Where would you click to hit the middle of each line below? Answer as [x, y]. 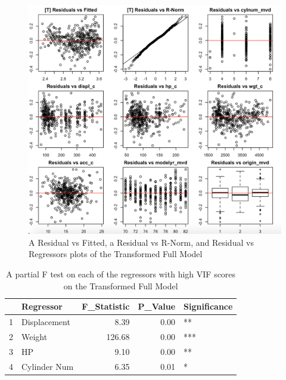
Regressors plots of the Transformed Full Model [116, 254]
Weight [35, 336]
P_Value [157, 306]
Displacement [46, 322]
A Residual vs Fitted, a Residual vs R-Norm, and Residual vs [141, 242]
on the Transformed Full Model [121, 285]
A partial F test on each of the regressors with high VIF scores [121, 274]
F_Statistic [106, 306]
